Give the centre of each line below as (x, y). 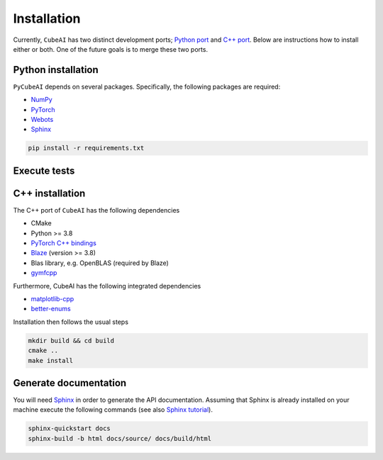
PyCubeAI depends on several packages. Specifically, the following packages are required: (147, 86)
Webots (42, 120)
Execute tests (44, 170)
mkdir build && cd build (71, 341)
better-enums (51, 309)
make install (51, 360)
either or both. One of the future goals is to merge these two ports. (111, 49)
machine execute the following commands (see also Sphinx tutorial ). (113, 410)
